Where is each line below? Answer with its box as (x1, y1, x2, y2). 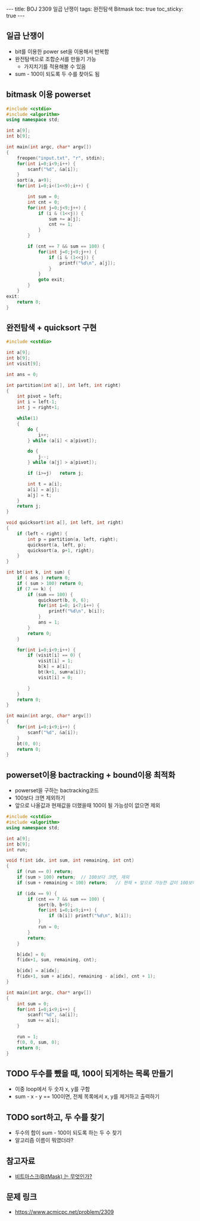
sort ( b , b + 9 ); (37, 902, 73, 908)
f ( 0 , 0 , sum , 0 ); (17, 1039, 60, 1045)
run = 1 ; (17, 1034, 39, 1040)
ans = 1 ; (37, 619, 60, 625)
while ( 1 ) (17, 416, 39, 422)
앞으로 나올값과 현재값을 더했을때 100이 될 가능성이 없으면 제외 (14, 802, 161, 809)
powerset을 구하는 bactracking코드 (14, 787, 99, 794)
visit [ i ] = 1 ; (37, 658, 73, 664)
